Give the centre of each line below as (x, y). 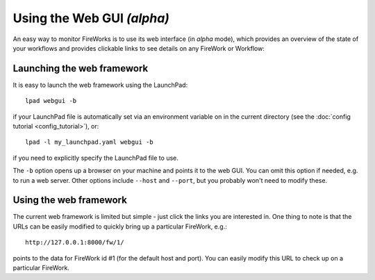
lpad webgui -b (51, 101)
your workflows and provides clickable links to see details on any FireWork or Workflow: (139, 48)
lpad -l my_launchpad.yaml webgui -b (90, 142)
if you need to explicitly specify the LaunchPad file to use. (95, 158)
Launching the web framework (81, 68)
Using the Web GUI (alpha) (91, 18)
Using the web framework (70, 200)
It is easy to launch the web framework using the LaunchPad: (100, 85)
